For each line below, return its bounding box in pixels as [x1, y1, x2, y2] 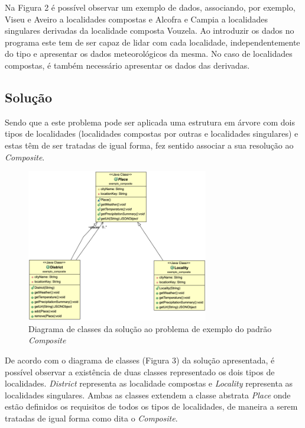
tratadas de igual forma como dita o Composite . [5, 411, 178, 424]
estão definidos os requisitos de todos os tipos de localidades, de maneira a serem [5, 400, 298, 413]
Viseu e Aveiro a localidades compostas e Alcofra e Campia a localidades [5, 12, 268, 25]
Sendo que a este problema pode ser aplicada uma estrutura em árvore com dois [5, 115, 295, 128]
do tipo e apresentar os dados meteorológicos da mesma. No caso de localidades [5, 47, 293, 60]
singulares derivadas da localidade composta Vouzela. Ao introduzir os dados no [5, 24, 294, 37]
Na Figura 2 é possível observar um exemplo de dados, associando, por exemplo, [5, 1, 296, 13]
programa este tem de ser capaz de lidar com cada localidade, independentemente [5, 36, 300, 48]
